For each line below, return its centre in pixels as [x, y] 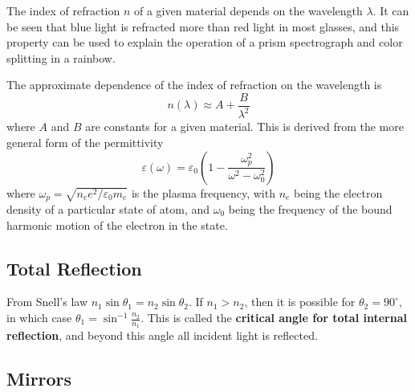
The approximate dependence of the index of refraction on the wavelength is [194, 85]
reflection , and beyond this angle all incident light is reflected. [162, 335]
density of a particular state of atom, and [108, 209]
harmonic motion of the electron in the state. [117, 225]
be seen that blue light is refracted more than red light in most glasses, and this [203, 26]
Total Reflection [74, 268]
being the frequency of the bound [310, 209]
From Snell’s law [47, 302]
